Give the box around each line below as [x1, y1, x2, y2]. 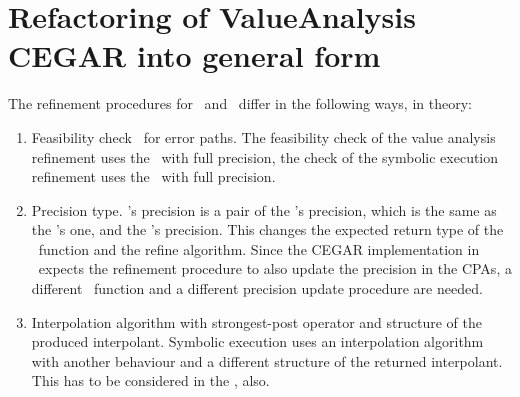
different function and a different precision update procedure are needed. [31, 278, 483, 299]
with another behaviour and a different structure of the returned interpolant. [31, 350, 503, 371]
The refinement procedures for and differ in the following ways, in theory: [8, 93, 472, 114]
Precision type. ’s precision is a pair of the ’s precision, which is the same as [31, 199, 497, 220]
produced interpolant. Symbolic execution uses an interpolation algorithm [31, 331, 484, 352]
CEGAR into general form [8, 35, 381, 76]
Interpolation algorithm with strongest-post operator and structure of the [31, 311, 482, 332]
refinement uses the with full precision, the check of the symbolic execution [31, 146, 499, 167]
